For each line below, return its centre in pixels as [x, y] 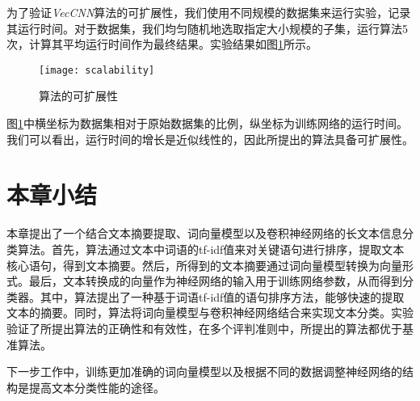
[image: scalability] [97, 70]
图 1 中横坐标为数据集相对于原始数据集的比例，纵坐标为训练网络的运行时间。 [207, 123]
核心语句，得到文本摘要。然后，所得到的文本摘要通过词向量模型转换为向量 [204, 265]
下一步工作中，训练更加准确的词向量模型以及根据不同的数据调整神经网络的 [204, 371]
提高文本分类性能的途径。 [97, 387]
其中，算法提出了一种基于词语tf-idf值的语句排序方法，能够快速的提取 [222, 296]
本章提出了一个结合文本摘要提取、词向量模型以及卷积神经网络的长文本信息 [204, 233]
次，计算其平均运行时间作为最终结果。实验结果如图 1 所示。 [162, 44]
